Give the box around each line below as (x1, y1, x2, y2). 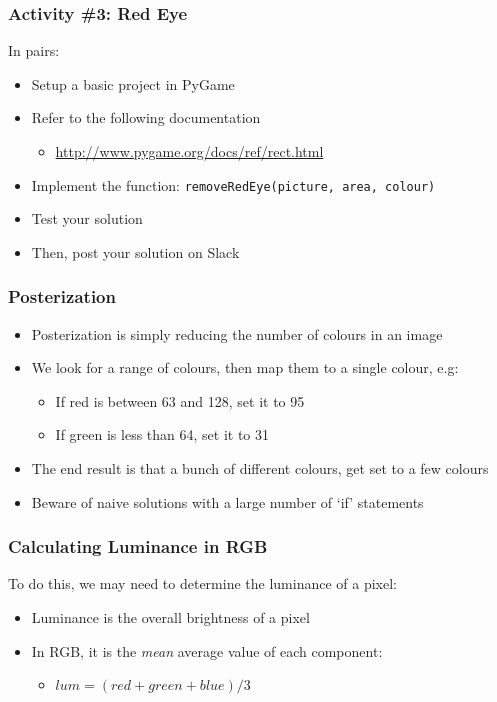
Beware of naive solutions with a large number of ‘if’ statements (31, 491, 424, 512)
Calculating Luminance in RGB (8, 534, 268, 559)
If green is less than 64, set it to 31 (55, 424, 270, 445)
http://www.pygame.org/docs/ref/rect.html (55, 141, 324, 161)
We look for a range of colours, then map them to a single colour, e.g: (31, 357, 459, 378)
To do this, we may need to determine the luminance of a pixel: (8, 573, 397, 594)
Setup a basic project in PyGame (31, 73, 235, 94)
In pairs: (8, 40, 60, 61)
